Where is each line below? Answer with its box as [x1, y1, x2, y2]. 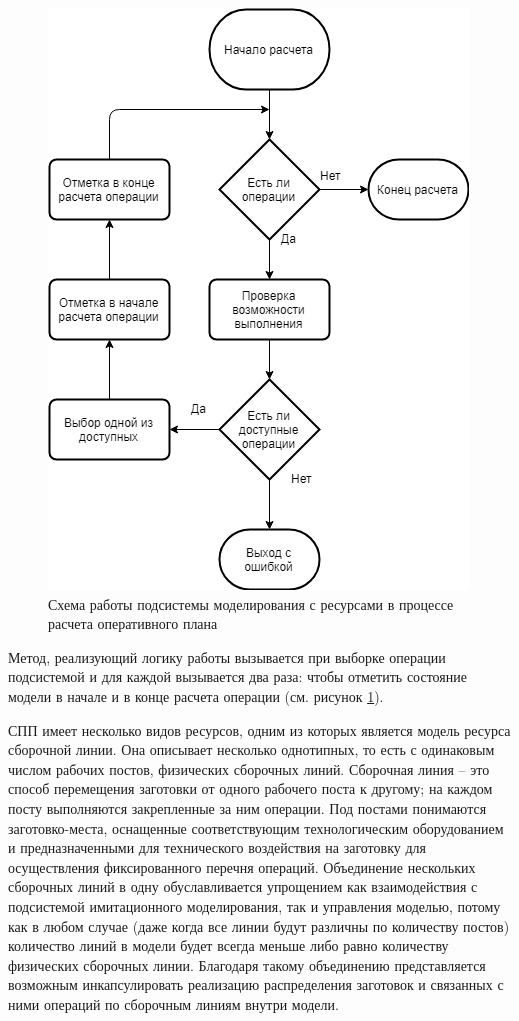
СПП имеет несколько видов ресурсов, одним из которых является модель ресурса [8, 719, 511, 740]
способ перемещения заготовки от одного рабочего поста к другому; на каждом [8, 778, 493, 799]
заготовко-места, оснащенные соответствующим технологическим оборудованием [8, 817, 504, 838]
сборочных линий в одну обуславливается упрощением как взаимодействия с [8, 876, 478, 897]
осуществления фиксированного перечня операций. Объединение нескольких [8, 856, 476, 877]
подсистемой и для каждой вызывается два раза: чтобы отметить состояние [8, 666, 467, 687]
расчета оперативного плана [48, 613, 218, 634]
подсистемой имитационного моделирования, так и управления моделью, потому [8, 895, 501, 916]
